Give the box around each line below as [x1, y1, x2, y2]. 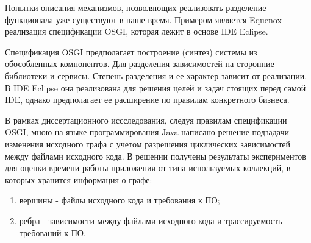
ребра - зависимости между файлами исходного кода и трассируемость [19, 214, 282, 227]
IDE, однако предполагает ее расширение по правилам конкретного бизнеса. [5, 93, 290, 106]
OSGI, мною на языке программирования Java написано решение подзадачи [5, 125, 290, 138]
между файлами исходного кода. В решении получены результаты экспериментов [5, 149, 306, 162]
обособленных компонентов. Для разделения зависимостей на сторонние [5, 57, 274, 70]
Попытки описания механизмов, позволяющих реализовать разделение [5, 1, 266, 13]
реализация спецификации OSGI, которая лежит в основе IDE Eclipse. [5, 25, 268, 38]
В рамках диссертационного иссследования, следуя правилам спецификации [5, 113, 287, 126]
